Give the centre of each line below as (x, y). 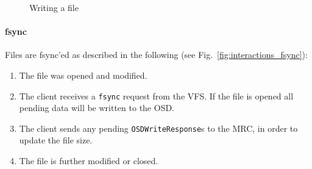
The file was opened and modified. (83, 75)
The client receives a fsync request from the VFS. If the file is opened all (156, 95)
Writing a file (54, 7)
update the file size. (56, 140)
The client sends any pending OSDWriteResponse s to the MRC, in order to (158, 128)
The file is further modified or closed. (89, 161)
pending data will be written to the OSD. (97, 108)
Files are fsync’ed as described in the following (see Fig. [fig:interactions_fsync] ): (156, 55)
